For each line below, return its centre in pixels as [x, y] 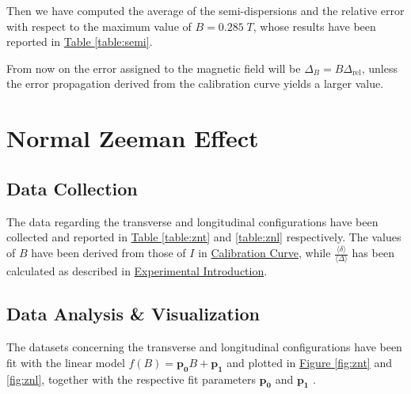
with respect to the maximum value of [99, 26]
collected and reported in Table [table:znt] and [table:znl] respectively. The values [204, 237]
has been [373, 253]
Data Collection [72, 188]
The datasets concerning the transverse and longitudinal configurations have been [204, 347]
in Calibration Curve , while [264, 253]
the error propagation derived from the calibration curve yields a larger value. [195, 83]
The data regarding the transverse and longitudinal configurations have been [192, 221]
